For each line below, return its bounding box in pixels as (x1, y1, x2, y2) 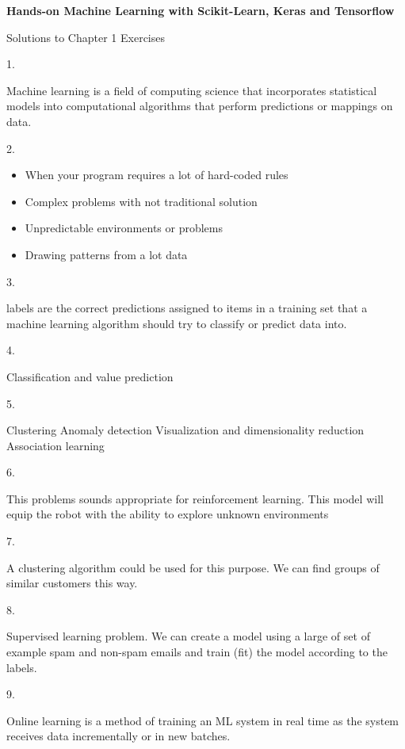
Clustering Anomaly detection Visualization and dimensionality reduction (6, 422, 365, 438)
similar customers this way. (6, 575, 138, 591)
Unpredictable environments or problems (25, 220, 224, 236)
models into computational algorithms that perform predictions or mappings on (6, 97, 393, 114)
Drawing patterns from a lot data (25, 246, 188, 262)
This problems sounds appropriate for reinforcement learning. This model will (6, 490, 384, 506)
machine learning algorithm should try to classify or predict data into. (6, 315, 347, 331)
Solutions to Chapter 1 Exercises (6, 29, 166, 45)
